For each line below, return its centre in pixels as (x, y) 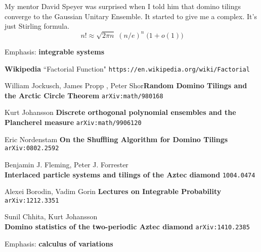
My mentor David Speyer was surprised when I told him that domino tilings (123, 6)
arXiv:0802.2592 (32, 148)
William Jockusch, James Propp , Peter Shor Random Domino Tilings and (126, 85)
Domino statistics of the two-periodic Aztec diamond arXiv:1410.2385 (127, 227)
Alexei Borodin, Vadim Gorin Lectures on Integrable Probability (113, 191)
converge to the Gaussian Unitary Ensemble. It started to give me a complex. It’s (131, 16)
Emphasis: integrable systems (55, 51)
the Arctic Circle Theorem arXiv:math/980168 (84, 95)
